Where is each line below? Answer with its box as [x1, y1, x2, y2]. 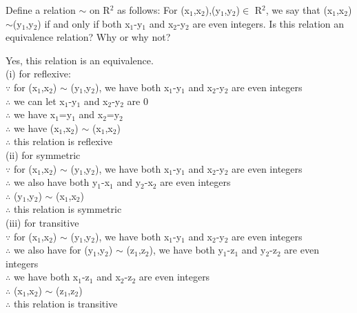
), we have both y [149, 243, 223, 257]
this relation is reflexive [13, 134, 112, 149]
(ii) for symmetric [6, 147, 81, 162]
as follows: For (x [117, 3, 190, 17]
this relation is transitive [13, 296, 118, 311]
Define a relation [6, 3, 76, 17]
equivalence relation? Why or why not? [6, 30, 171, 44]
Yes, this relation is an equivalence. [6, 53, 154, 67]
